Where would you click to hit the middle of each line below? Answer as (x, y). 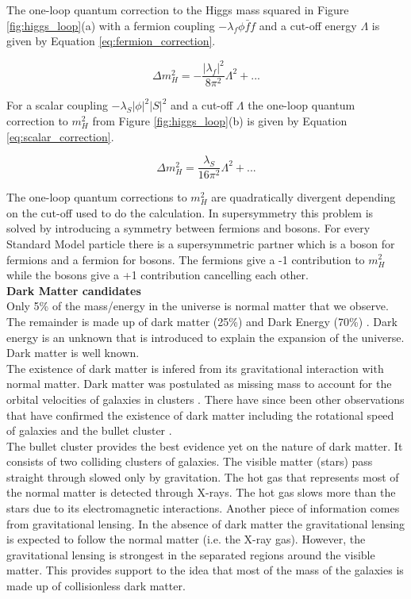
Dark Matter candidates (74, 290)
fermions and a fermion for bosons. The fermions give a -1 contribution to (186, 259)
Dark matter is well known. (73, 353)
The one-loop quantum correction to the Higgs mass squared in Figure (178, 10)
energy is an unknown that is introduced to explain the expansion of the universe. (205, 337)
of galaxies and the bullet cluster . (89, 430)
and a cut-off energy (308, 25)
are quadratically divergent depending (303, 197)
